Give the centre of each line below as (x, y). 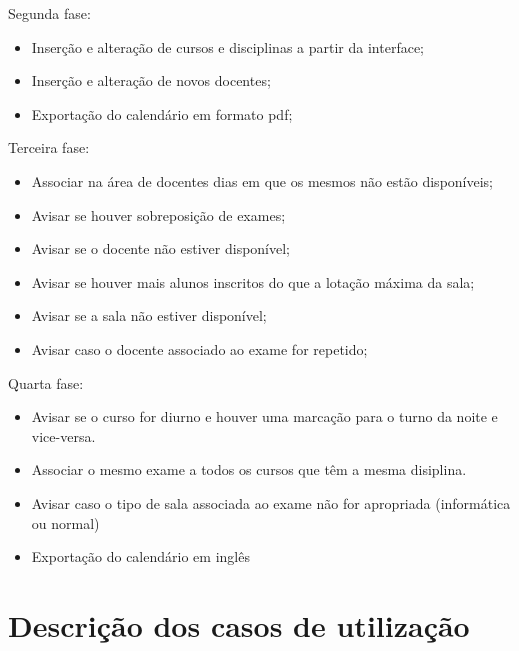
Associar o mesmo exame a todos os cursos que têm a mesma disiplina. (249, 469)
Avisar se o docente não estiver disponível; (160, 248)
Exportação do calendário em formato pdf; (162, 113)
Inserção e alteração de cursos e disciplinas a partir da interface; (227, 46)
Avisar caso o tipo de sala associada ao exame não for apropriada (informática (271, 502)
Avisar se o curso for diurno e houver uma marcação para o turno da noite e (264, 416)
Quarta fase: (46, 382)
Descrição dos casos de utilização (239, 624)
